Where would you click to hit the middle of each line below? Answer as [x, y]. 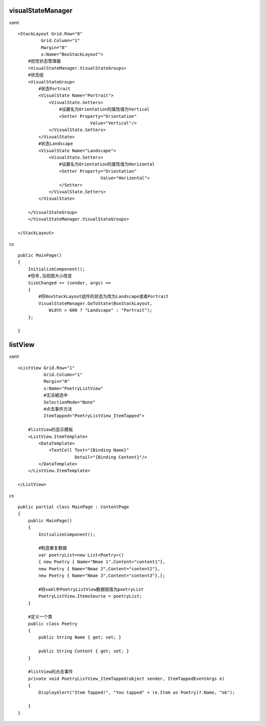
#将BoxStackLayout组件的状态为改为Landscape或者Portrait [104, 296]
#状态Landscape [56, 144]
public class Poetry [53, 624]
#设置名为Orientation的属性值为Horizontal [107, 164]
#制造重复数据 [53, 548]
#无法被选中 [56, 395]
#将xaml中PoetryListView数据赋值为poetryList [91, 589]
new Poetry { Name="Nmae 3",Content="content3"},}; [102, 575]
